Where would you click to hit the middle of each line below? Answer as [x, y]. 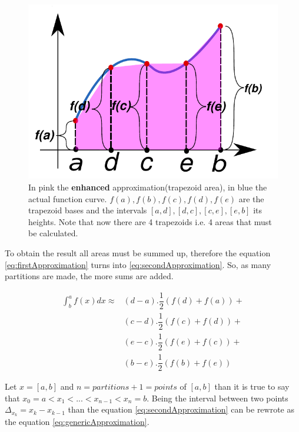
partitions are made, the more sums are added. [89, 276]
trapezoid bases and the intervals [88, 210]
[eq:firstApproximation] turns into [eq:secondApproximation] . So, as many [138, 264]
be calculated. [53, 233]
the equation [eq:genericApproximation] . [77, 422]
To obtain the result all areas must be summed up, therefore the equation [138, 252]
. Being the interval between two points [217, 398]
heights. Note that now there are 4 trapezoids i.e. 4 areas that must [150, 221]
